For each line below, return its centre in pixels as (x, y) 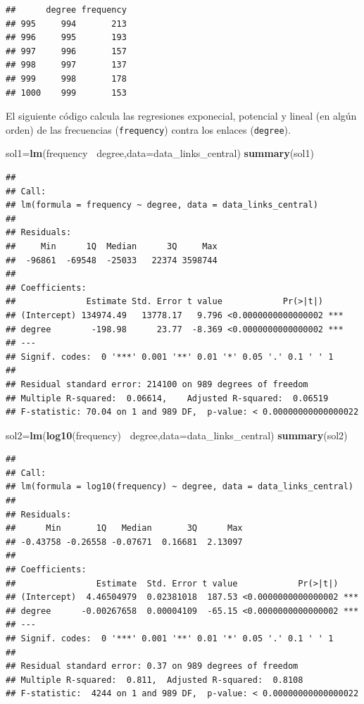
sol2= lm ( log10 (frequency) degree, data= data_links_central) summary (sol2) (177, 435)
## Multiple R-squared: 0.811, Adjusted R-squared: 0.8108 (155, 680)
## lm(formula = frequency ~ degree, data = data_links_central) (162, 205)
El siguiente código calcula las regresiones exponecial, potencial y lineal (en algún (181, 116)
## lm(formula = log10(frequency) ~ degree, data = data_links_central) (180, 487)
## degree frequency (66, 10)
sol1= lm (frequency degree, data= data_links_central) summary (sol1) (160, 153)
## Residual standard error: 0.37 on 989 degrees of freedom (152, 666)
